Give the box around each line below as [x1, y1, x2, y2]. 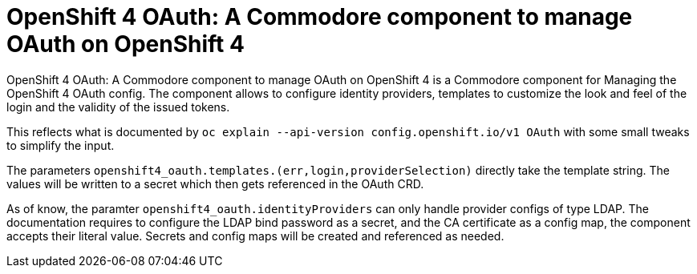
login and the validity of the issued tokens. [6, 99, 230, 114]
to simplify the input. [6, 138, 115, 152]
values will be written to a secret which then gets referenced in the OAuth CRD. [6, 176, 424, 191]
